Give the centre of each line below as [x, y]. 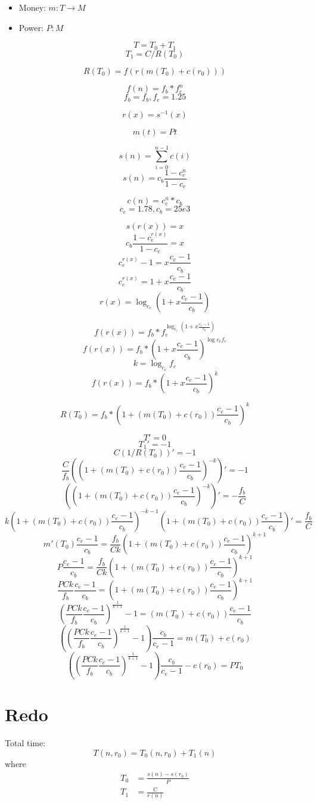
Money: [32, 7]
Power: [31, 27]
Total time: [25, 743]
